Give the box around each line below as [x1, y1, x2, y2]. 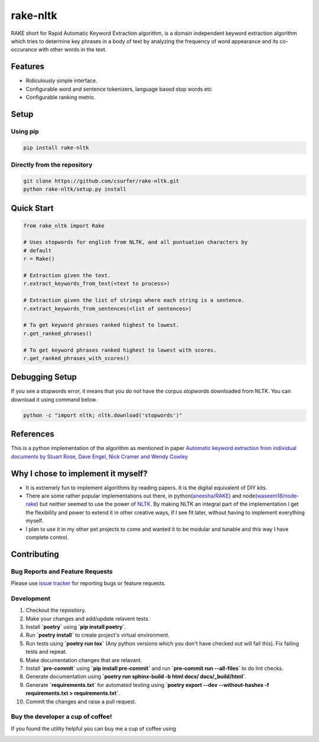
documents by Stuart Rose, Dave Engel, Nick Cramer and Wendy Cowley [11, 453, 188, 460]
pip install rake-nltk [23, 144, 89, 151]
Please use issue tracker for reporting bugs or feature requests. [11, 580, 166, 587]
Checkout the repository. [25, 607, 86, 614]
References [11, 429, 54, 439]
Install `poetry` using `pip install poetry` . [25, 624, 126, 631]
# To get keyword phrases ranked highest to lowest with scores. [23, 346, 217, 354]
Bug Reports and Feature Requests [11, 567, 113, 576]
